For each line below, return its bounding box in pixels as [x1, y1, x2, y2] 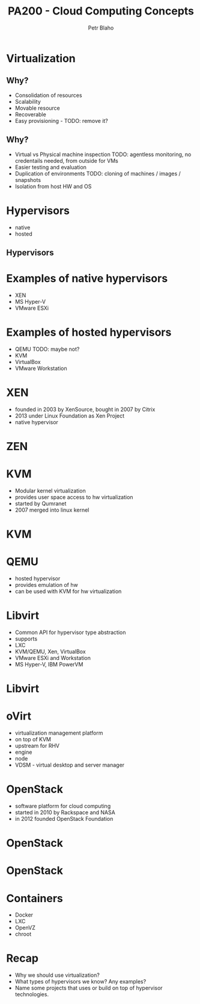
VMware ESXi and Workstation [14, 654, 91, 661]
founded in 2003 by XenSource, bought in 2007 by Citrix [14, 406, 156, 413]
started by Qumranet [14, 500, 67, 507]
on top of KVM [14, 736, 51, 743]
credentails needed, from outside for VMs [14, 157, 118, 164]
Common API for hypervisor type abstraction [14, 629, 126, 636]
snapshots [14, 176, 41, 183]
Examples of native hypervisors [6, 272, 168, 286]
